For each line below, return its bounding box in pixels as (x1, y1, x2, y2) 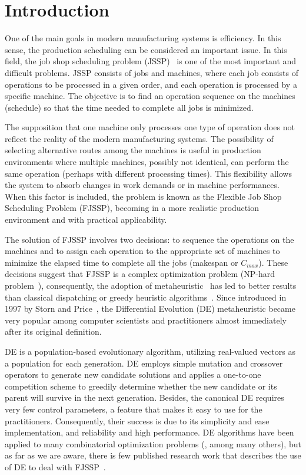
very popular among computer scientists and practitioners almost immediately (5, 314, 287, 326)
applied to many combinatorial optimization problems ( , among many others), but (5, 437, 301, 450)
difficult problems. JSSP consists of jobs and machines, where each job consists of (5, 66, 298, 78)
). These (258, 256, 288, 268)
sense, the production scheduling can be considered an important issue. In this (5, 43, 287, 55)
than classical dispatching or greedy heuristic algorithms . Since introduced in (5, 291, 287, 303)
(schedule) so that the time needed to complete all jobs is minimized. (5, 101, 254, 113)
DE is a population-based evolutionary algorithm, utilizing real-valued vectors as (5, 345, 296, 357)
